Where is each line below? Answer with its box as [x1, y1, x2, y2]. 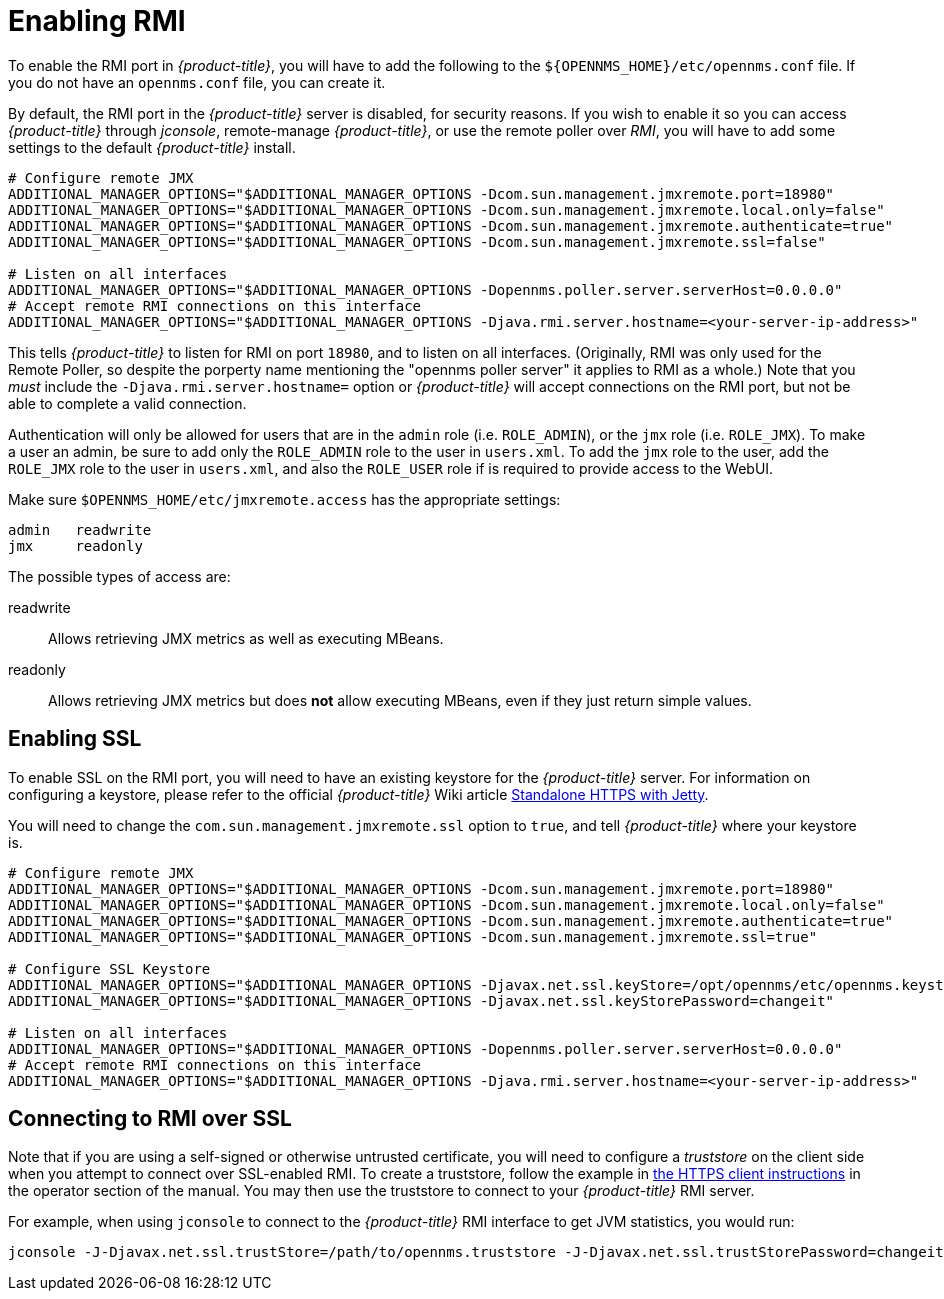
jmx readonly [8, 537, 143, 554]
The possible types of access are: [8, 567, 231, 585]
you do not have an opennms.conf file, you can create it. [8, 73, 386, 91]
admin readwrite [8, 521, 152, 538]
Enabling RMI [8, 4, 186, 38]
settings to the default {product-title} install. [8, 138, 296, 156]
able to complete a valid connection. [8, 394, 247, 412]
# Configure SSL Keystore [8, 960, 211, 977]
